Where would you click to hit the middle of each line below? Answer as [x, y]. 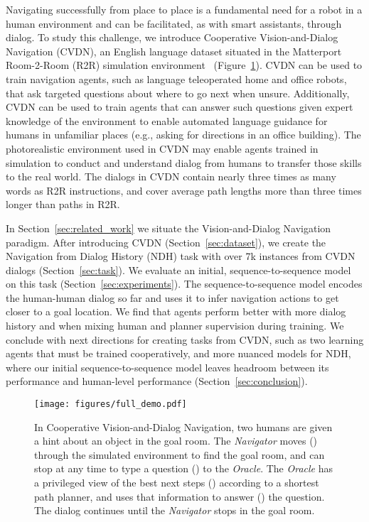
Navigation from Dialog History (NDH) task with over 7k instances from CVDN [181, 256]
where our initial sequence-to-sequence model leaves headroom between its [167, 367]
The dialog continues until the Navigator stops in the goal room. [175, 510]
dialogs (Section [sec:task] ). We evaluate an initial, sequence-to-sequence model [178, 270]
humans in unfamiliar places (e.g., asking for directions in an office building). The [183, 135]
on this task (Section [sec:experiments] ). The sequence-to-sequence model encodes [184, 284]
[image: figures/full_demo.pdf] [111, 404]
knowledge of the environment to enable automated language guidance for [167, 120]
